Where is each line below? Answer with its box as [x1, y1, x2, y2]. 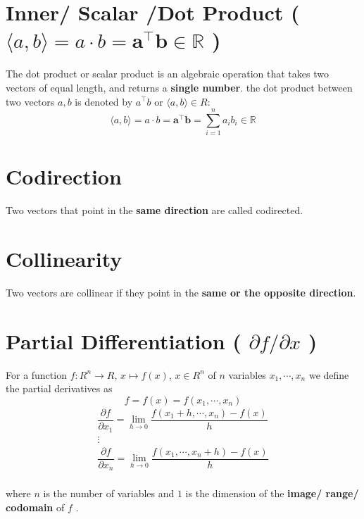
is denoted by [75, 94, 133, 108]
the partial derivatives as [6, 381, 113, 396]
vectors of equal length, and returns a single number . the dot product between [6, 80, 353, 94]
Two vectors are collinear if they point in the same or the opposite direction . [6, 285, 356, 300]
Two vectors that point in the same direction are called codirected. [6, 203, 303, 218]
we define [308, 367, 349, 382]
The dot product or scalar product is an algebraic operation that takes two [6, 66, 329, 81]
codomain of [6, 499, 65, 514]
